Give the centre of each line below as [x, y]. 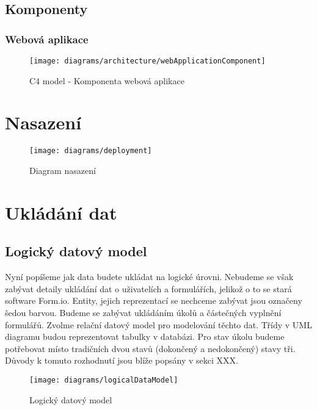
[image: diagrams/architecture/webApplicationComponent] [148, 61]
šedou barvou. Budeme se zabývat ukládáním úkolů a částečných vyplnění [143, 312]
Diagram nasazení [63, 171]
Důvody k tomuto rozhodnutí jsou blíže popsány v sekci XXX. [122, 360]
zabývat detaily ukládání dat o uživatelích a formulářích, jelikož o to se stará [148, 288]
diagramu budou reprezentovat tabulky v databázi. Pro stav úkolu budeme [145, 336]
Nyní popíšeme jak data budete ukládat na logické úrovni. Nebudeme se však [149, 277]
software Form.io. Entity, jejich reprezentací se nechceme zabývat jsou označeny [154, 300]
